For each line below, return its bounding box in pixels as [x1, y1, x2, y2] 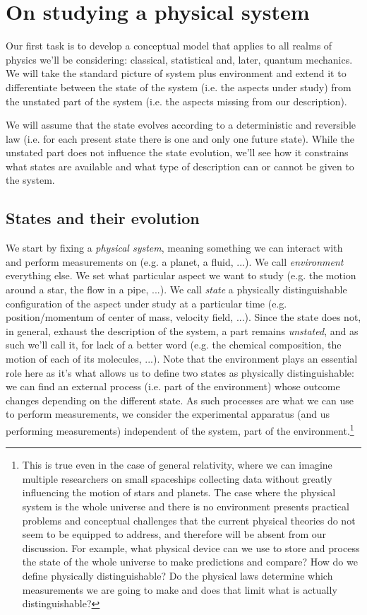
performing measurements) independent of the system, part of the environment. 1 [6, 421, 354, 438]
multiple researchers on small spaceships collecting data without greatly [22, 471, 332, 486]
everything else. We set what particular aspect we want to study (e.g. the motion [6, 268, 356, 283]
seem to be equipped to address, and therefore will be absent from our [22, 527, 327, 541]
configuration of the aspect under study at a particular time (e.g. [6, 295, 287, 310]
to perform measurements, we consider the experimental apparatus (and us [6, 406, 330, 421]
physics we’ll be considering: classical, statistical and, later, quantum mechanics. [6, 52, 353, 66]
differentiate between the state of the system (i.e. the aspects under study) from [6, 79, 351, 94]
